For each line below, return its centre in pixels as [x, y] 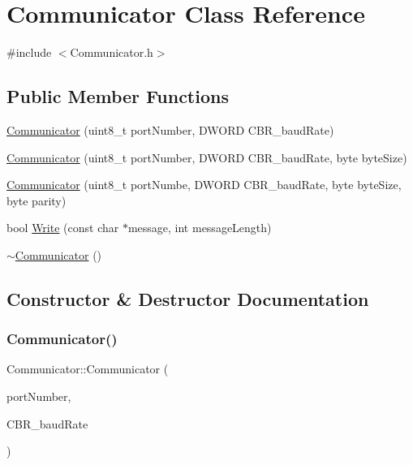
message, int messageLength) [200, 228]
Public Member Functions [118, 96]
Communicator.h [112, 52]
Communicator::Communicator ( [88, 369]
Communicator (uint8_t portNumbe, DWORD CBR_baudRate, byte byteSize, [204, 185]
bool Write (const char [63, 228]
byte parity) [37, 200]
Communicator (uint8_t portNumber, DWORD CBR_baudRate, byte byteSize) [207, 157]
